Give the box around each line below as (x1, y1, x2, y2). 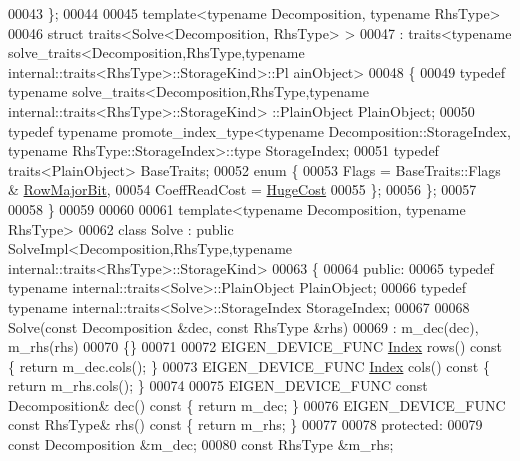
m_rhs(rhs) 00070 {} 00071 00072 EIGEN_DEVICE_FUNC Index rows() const (8, 336, 503, 357)
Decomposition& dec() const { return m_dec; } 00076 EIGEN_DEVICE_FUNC (8, 394, 506, 415)
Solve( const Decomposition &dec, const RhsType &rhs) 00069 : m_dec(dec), (8, 316, 479, 337)
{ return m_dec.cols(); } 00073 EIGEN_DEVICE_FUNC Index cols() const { (8, 355, 490, 376)
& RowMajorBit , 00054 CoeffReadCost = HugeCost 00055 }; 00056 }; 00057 (8, 179, 477, 200)
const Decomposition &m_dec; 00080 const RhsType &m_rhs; (8, 434, 394, 455)
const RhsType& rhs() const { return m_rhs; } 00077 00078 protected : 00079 (8, 414, 483, 435)
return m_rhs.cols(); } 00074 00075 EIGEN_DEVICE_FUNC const (8, 375, 428, 396)
